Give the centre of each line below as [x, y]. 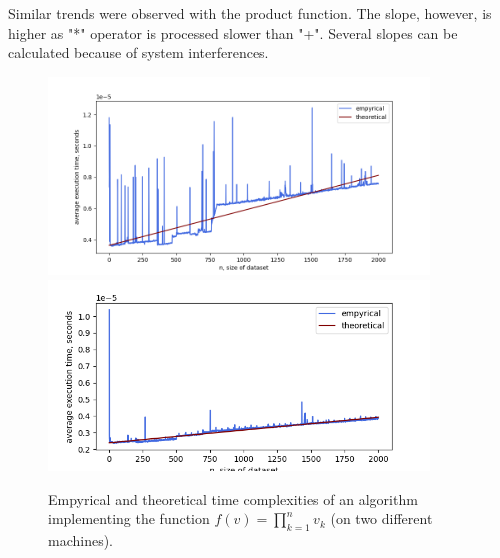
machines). [81, 539]
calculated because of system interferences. [138, 52]
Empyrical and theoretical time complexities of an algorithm [233, 498]
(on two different [381, 518]
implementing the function [129, 518]
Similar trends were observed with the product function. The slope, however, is [250, 13]
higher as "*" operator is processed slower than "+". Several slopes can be [233, 32]
